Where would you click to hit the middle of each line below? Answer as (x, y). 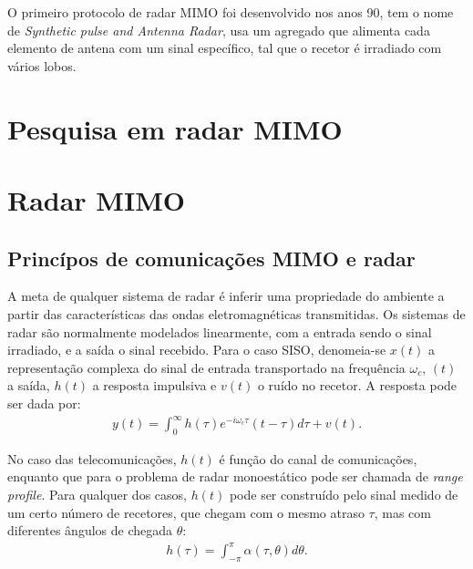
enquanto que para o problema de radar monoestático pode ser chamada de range (235, 476)
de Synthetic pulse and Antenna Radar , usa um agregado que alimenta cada (219, 30)
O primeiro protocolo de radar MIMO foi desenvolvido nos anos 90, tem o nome (231, 12)
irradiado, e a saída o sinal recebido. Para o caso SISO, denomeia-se (197, 350)
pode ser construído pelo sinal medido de (344, 494)
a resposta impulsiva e (154, 385)
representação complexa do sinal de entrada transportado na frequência (206, 367)
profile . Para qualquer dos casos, (97, 494)
